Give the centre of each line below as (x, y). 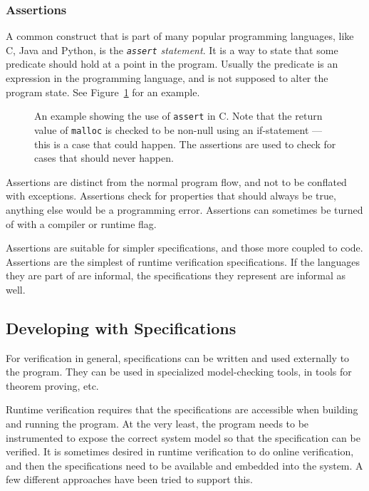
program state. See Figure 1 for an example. (103, 92)
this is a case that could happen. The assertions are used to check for (185, 144)
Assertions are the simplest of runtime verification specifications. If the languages (183, 261)
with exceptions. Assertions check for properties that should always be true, (171, 196)
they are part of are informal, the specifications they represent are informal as (176, 275)
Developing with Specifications (121, 327)
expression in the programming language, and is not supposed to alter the (167, 78)
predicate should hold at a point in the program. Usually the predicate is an (172, 64)
